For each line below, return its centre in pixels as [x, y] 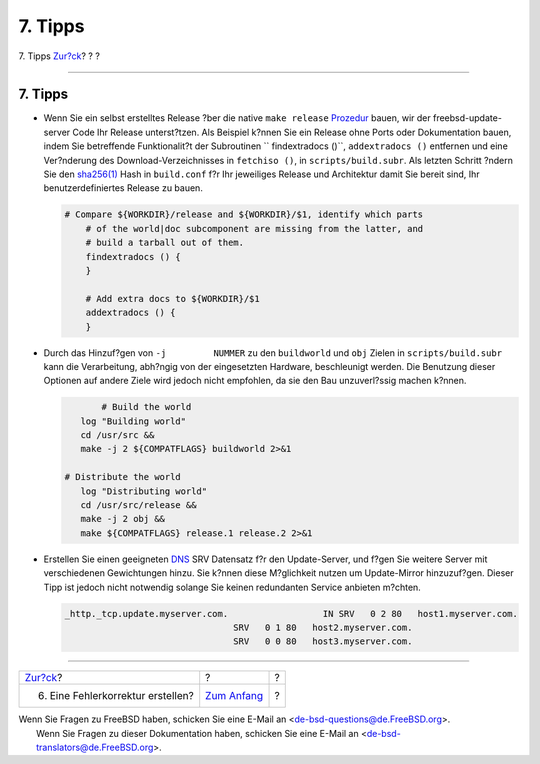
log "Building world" [133, 421]
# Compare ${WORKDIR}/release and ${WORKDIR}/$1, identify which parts [244, 214]
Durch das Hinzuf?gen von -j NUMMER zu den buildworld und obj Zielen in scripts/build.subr [273, 352]
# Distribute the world [123, 477]
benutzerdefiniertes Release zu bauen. [123, 188]
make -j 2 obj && [122, 519]
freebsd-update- [467, 118]
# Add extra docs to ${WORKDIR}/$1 [172, 298]
